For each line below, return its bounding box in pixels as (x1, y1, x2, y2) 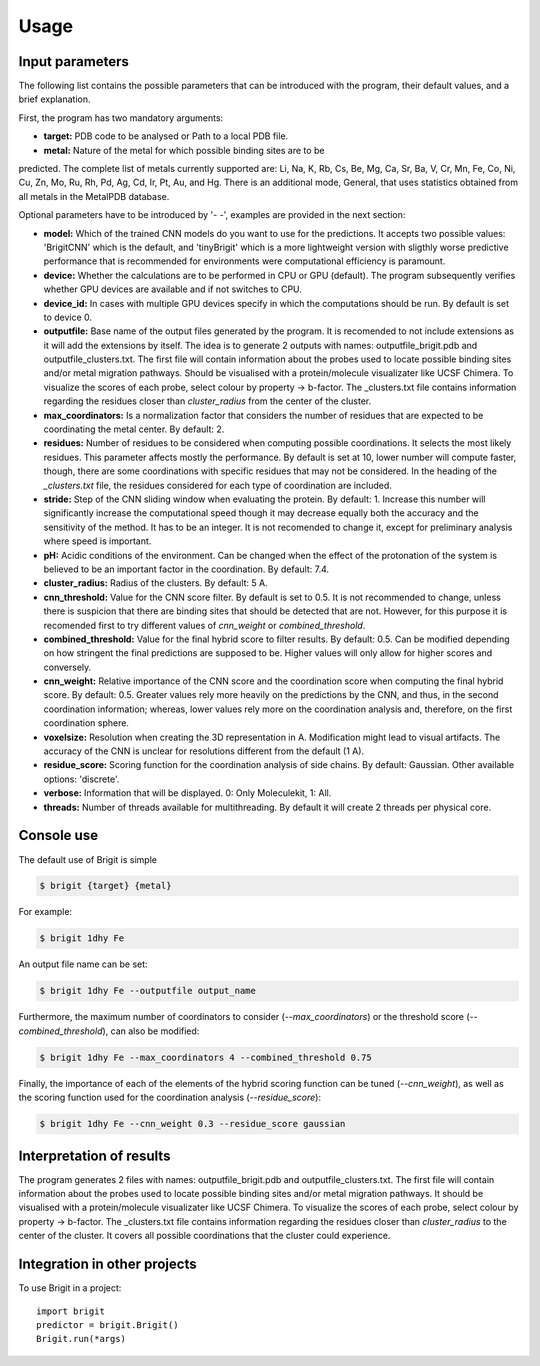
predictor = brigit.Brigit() (36, 1319, 179, 1330)
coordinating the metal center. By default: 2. (43, 423, 225, 435)
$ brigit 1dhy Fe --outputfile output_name (39, 985, 257, 997)
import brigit (36, 1305, 105, 1317)
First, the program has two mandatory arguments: (18, 111, 224, 124)
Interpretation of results (18, 1147, 171, 1164)
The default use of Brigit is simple (18, 853, 157, 865)
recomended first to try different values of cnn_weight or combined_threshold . (43, 619, 366, 631)
